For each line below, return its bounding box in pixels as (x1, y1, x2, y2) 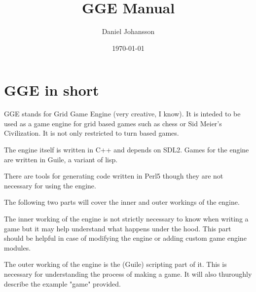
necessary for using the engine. (4, 180, 96, 190)
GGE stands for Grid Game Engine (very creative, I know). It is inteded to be (4, 109, 241, 119)
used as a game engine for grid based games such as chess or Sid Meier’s (4, 118, 222, 128)
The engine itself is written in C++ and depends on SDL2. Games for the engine (4, 145, 249, 155)
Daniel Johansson (102, 26, 155, 36)
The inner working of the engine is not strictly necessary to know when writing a (4, 214, 249, 223)
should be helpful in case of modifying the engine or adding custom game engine (4, 233, 247, 243)
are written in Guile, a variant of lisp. (4, 154, 118, 164)
